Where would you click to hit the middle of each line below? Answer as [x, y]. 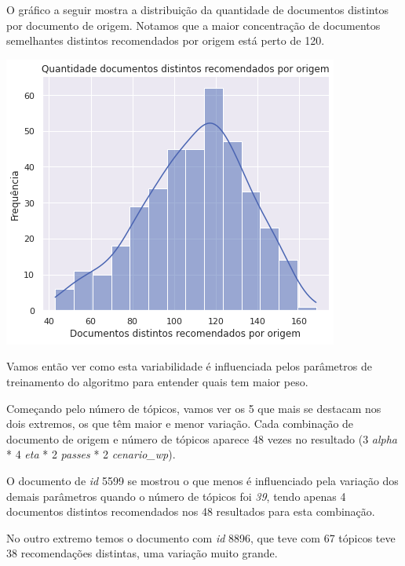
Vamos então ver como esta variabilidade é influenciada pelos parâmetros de [189, 366]
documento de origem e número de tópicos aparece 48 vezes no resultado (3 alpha [202, 438]
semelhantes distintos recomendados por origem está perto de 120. [166, 40]
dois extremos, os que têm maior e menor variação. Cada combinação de [180, 424]
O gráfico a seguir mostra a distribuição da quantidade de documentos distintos [198, 9]
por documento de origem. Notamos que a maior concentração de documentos [193, 25]
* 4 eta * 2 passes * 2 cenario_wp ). [91, 454]
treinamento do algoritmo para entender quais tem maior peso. [157, 381]
